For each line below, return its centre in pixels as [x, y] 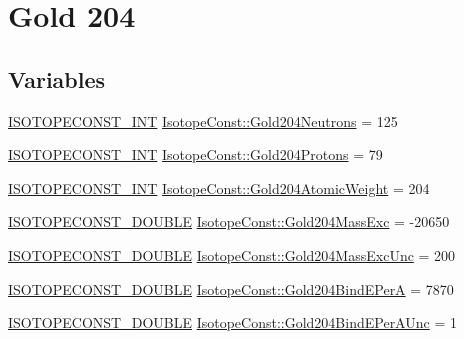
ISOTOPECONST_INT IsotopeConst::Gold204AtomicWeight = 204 [219, 187]
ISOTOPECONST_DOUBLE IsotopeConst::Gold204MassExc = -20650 [229, 221]
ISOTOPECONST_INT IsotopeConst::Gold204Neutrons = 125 [203, 120]
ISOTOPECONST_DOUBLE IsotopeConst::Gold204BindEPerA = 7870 [231, 288]
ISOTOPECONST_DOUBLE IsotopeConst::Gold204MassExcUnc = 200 [232, 254]
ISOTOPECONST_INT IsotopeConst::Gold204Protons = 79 [195, 154]
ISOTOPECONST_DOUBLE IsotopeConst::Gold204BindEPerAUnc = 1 [232, 322]
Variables [57, 78]
